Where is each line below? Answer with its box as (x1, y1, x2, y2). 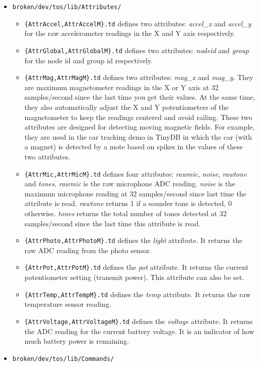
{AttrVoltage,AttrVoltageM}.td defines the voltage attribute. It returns (24, 315, 253, 326)
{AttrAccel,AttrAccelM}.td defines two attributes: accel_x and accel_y (24, 18, 251, 28)
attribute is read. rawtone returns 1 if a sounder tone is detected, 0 (24, 198, 232, 209)
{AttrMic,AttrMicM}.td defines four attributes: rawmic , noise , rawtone (24, 168, 247, 179)
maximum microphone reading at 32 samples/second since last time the (24, 188, 246, 198)
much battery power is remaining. (24, 336, 129, 346)
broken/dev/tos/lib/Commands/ (12, 355, 114, 362)
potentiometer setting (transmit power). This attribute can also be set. (24, 272, 244, 282)
